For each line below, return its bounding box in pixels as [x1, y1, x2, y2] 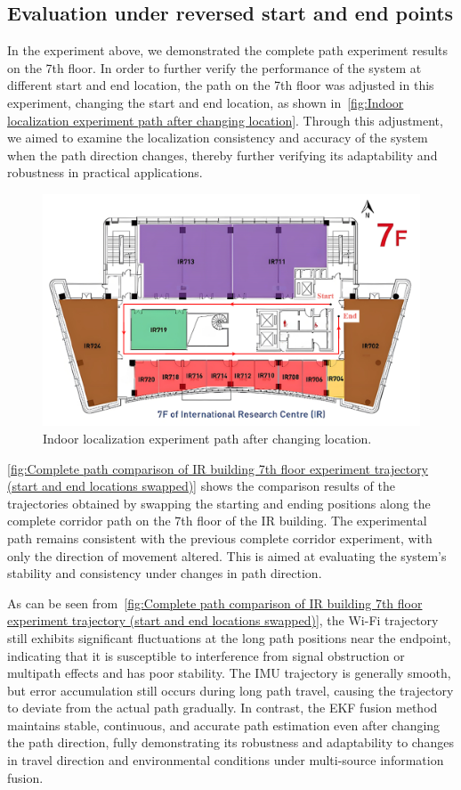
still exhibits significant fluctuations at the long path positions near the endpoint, [7, 628, 451, 647]
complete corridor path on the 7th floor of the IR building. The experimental [7, 511, 427, 530]
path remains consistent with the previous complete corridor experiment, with [7, 528, 433, 547]
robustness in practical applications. [7, 163, 203, 182]
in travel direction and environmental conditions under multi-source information [7, 751, 444, 770]
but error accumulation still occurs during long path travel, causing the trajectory [7, 680, 454, 699]
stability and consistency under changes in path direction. [7, 564, 322, 582]
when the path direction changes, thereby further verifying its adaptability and [7, 145, 438, 164]
